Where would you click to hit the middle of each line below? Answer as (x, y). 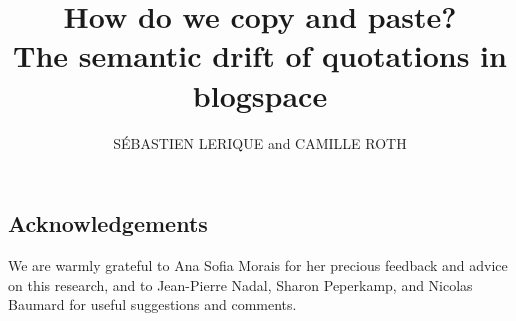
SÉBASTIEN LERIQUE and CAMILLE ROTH (260, 142)
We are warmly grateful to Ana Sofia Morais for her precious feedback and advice (258, 264)
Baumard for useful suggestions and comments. (152, 304)
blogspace (260, 94)
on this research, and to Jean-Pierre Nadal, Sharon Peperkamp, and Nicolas (240, 284)
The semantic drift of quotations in (260, 55)
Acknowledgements (108, 223)
